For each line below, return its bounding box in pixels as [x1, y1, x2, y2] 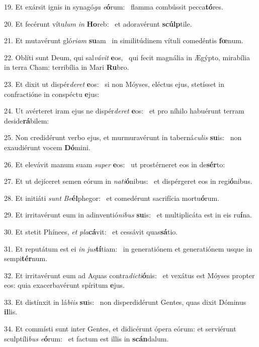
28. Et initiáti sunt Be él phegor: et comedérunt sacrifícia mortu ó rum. [4, 192, 220, 203]
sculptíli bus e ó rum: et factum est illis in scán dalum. [4, 333, 169, 343]
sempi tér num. [4, 253, 48, 264]
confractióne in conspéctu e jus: [4, 88, 100, 99]
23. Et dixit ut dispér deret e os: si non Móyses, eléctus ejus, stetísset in [4, 78, 225, 89]
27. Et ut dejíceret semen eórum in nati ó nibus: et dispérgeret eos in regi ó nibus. [4, 176, 252, 186]
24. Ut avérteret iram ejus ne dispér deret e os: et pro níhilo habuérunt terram [4, 105, 244, 116]
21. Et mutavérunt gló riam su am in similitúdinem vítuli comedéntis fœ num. [4, 35, 243, 46]
